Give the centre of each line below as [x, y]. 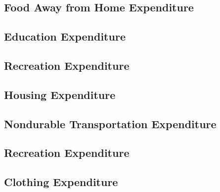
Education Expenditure [65, 36]
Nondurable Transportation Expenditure [110, 123]
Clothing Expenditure [61, 182]
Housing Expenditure [60, 94]
